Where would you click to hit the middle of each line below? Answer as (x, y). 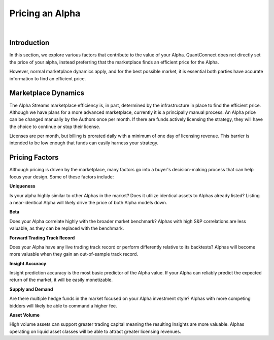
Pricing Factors (34, 158)
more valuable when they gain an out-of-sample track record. (74, 254)
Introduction (29, 43)
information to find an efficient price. (48, 78)
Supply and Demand (31, 289)
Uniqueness (22, 186)
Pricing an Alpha (45, 13)
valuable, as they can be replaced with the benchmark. (67, 228)
